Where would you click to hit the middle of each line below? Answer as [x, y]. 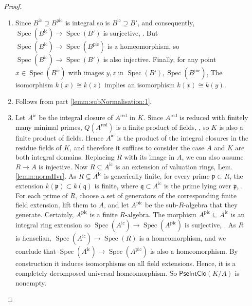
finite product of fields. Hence [59, 137]
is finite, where [116, 185]
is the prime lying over [198, 185]
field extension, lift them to [56, 205]
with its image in [149, 157]
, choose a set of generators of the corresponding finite [156, 195]
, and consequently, [166, 22]
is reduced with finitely [214, 117]
